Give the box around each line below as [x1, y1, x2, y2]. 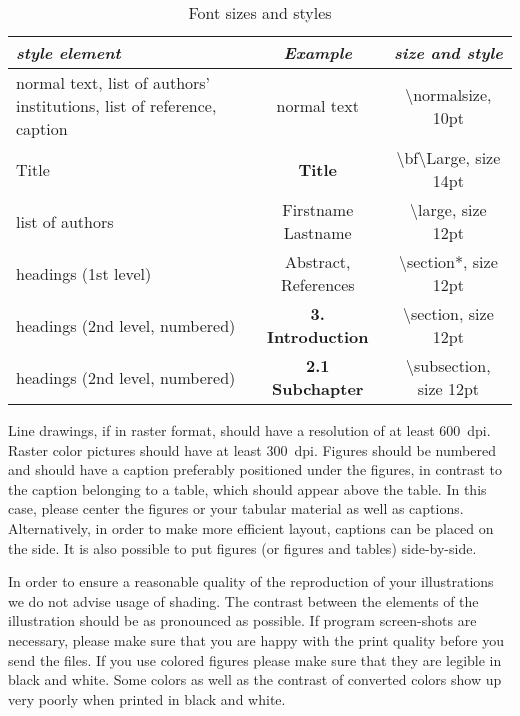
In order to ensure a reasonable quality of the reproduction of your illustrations [8, 571, 494, 592]
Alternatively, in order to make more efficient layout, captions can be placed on [8, 517, 494, 538]
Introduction [267, 325, 369, 348]
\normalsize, [405, 82, 492, 106]
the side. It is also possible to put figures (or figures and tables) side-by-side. [8, 537, 477, 558]
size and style [394, 41, 503, 64]
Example [283, 41, 352, 64]
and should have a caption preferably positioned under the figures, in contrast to [8, 459, 503, 480]
